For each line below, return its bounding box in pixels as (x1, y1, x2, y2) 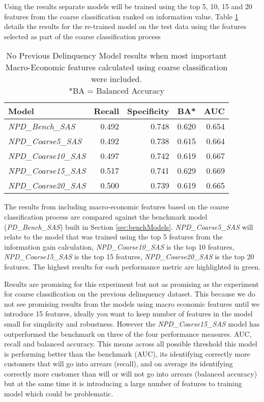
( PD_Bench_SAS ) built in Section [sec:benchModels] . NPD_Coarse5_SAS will (4, 221, 253, 232)
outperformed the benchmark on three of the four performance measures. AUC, (4, 328, 252, 339)
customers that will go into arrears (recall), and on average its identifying (4, 358, 233, 369)
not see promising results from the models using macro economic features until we (4, 298, 259, 309)
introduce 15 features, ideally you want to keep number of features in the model (4, 308, 253, 319)
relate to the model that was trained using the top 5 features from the (4, 231, 223, 242)
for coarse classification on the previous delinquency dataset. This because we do (4, 288, 255, 299)
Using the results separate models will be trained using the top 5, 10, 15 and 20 (4, 1, 252, 11)
